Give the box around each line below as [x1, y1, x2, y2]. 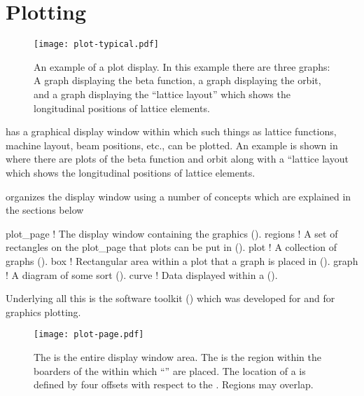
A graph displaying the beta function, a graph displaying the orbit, [34, 73, 321, 88]
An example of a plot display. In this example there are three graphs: [34, 59, 330, 74]
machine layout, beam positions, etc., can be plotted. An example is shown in [6, 137, 338, 152]
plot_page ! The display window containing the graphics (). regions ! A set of [6, 226, 338, 240]
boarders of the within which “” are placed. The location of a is [34, 363, 306, 378]
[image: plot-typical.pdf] [34, 39, 159, 50]
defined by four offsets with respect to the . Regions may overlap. [34, 377, 314, 392]
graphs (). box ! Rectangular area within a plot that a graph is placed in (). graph [6, 253, 358, 268]
